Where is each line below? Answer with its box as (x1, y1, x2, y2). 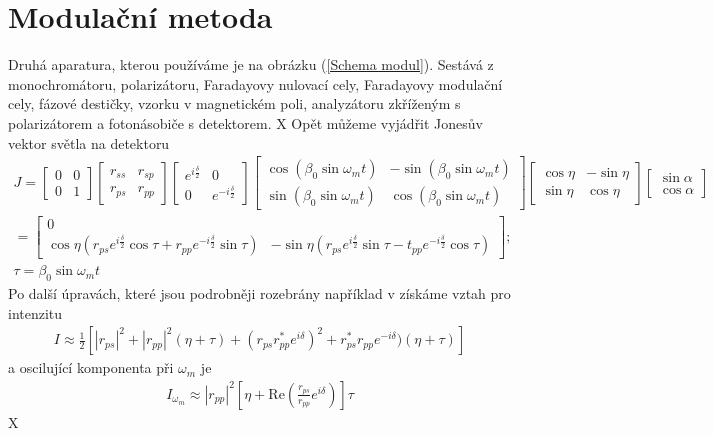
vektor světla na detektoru (8, 132, 170, 153)
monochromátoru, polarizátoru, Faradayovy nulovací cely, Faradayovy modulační (8, 73, 503, 94)
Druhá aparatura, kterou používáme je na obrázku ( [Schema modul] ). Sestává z (8, 54, 494, 75)
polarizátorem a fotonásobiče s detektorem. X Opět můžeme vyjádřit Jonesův (8, 112, 484, 133)
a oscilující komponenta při (8, 357, 174, 378)
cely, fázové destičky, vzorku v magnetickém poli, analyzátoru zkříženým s (8, 93, 461, 114)
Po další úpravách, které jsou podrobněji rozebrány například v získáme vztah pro (8, 283, 511, 304)
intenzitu (8, 302, 63, 323)
